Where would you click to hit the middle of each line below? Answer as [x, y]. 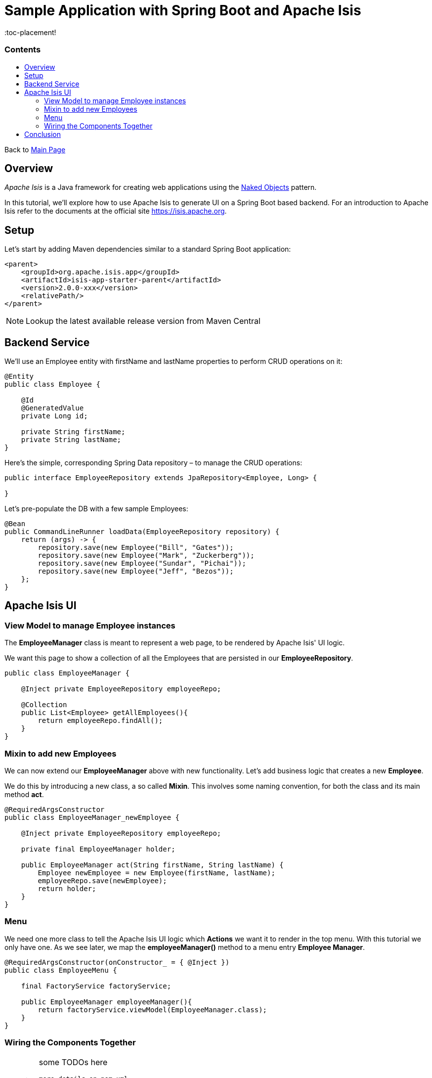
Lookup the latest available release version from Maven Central [143, 321]
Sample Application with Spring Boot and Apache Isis [183, 10]
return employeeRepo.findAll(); [100, 721]
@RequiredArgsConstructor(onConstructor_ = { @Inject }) [117, 962]
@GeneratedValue [52, 408]
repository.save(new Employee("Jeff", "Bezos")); [136, 571]
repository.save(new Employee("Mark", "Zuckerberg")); [146, 556]
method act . [24, 794]
